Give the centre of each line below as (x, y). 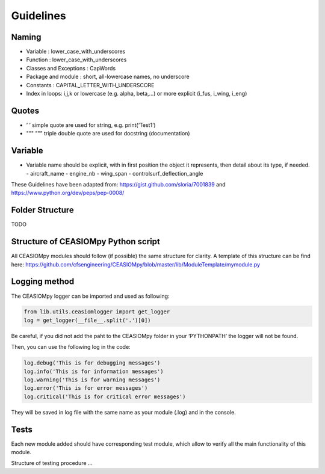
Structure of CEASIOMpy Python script (86, 242)
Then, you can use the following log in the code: (71, 347)
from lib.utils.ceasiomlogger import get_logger (97, 312)
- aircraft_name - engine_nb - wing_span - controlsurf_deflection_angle (115, 173)
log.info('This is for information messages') (94, 371)
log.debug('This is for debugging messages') (92, 363)
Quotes (25, 110)
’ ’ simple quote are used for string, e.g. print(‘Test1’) (91, 125)
